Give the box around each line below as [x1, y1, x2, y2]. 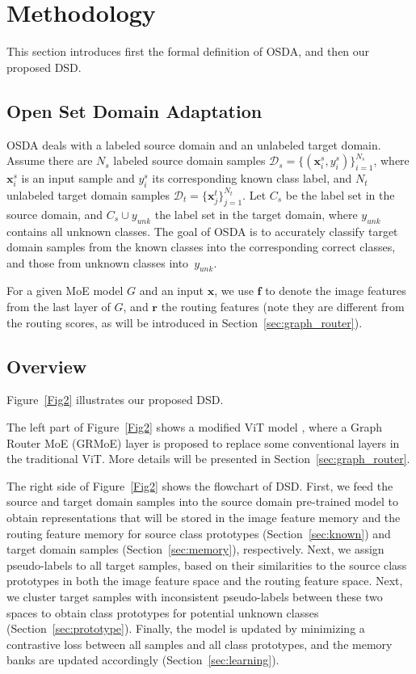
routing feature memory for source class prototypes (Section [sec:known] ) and [6, 524, 391, 541]
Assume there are [6, 152, 93, 169]
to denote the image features [265, 282, 406, 299]
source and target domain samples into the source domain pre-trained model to [6, 493, 399, 510]
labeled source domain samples [113, 152, 266, 169]
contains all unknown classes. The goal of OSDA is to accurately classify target [6, 222, 398, 239]
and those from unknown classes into [6, 254, 189, 271]
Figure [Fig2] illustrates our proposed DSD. [6, 391, 224, 408]
